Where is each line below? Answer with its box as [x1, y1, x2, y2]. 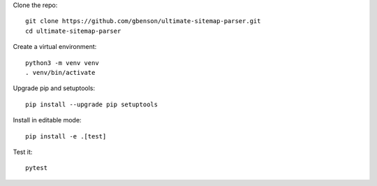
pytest [25, 164, 48, 172]
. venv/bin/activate [25, 69, 96, 76]
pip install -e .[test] [25, 132, 107, 140]
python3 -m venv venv [25, 59, 99, 66]
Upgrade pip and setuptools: [13, 84, 96, 92]
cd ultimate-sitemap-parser [25, 27, 121, 35]
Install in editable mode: [13, 116, 82, 124]
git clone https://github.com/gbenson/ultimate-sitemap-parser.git [25, 17, 261, 25]
